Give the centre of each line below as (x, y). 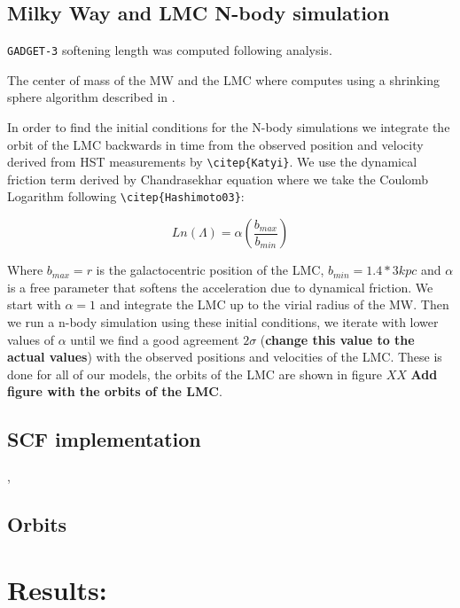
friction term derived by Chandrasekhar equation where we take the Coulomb (218, 179)
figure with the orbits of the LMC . (115, 391)
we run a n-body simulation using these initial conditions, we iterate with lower (223, 321)
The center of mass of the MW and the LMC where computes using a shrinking (223, 79)
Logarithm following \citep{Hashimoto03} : (126, 196)
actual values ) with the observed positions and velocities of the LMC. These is (225, 357)
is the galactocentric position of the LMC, (210, 270)
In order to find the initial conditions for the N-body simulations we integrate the (229, 127)
